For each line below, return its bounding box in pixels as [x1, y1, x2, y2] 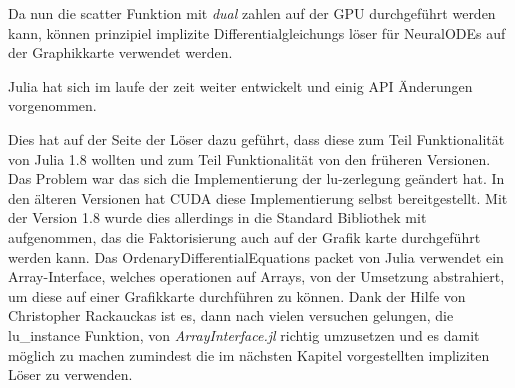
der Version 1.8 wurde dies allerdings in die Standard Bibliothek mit [8, 207, 427, 228]
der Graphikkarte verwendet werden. [8, 42, 233, 63]
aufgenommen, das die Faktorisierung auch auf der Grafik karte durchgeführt [8, 226, 481, 247]
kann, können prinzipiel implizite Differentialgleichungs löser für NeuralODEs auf [8, 22, 506, 43]
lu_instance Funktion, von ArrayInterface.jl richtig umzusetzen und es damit [8, 324, 480, 345]
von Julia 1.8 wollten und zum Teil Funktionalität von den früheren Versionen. [8, 148, 491, 169]
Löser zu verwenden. [8, 364, 133, 385]
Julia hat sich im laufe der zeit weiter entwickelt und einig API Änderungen [8, 75, 473, 96]
